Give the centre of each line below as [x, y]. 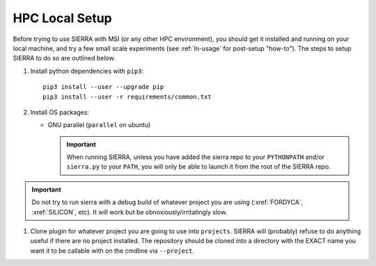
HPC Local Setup [62, 18]
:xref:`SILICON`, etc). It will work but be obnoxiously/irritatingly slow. [130, 212]
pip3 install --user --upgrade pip [103, 87]
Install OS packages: [60, 112]
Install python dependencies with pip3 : [87, 71]
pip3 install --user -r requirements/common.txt [127, 97]
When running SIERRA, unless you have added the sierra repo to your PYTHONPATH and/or [196, 157]
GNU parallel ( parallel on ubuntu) [99, 125]
